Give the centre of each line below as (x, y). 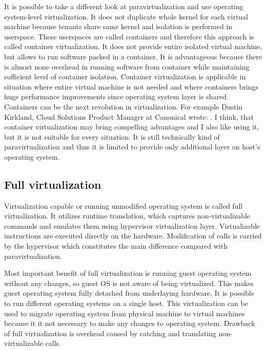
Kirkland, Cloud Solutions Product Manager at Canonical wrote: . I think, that (129, 116)
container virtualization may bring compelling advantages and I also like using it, (132, 127)
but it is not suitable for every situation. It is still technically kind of (112, 136)
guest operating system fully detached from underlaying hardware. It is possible (129, 293)
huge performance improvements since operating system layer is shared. (116, 96)
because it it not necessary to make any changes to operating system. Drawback (130, 323)
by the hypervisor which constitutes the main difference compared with (116, 246)
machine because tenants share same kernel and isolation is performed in (118, 26)
